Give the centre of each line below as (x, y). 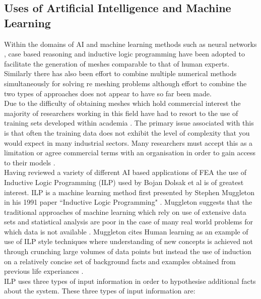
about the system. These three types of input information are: (100, 291)
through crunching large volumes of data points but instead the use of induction (128, 251)
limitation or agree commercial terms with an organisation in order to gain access (130, 153)
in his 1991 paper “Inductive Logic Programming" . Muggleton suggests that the (128, 202)
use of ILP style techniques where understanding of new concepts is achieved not (129, 241)
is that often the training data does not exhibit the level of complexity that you (127, 132)
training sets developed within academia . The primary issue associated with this (129, 123)
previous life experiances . (44, 271)
